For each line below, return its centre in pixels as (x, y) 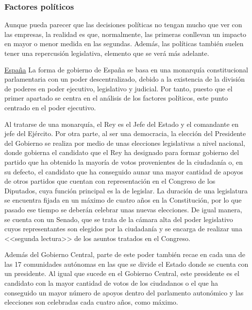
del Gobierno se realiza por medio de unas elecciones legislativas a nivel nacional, (125, 143)
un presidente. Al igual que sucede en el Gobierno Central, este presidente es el (122, 273)
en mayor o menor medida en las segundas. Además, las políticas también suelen (124, 43)
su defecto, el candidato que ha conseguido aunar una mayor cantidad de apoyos (124, 171)
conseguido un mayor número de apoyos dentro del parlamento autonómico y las (124, 292)
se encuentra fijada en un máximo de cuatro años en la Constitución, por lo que (123, 200)
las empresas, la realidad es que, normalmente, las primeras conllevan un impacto (126, 34)
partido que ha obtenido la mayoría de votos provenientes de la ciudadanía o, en (124, 162)
